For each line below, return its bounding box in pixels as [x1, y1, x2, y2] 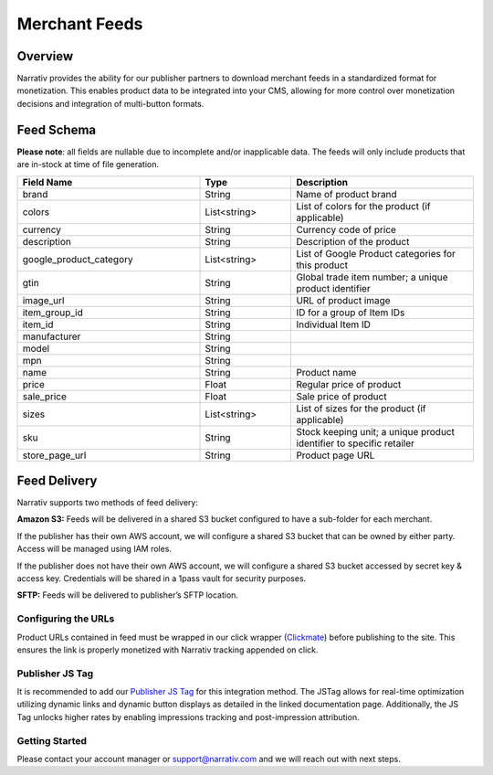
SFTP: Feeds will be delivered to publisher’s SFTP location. [16, 589, 239, 600]
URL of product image [296, 293, 392, 306]
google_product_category [22, 252, 134, 265]
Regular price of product [296, 377, 402, 390]
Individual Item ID [296, 318, 372, 331]
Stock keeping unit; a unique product [296, 425, 456, 438]
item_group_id [22, 306, 84, 319]
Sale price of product [296, 389, 387, 402]
